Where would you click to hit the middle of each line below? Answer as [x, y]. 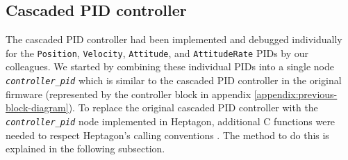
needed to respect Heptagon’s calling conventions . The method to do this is [167, 135]
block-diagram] [37, 107]
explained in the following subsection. [85, 149]
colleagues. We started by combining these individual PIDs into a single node [170, 66]
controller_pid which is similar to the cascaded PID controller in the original [174, 80]
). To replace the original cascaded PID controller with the [193, 107]
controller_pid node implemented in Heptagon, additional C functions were [171, 121]
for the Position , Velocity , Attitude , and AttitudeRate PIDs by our [157, 53]
